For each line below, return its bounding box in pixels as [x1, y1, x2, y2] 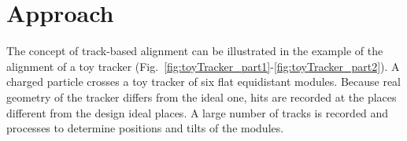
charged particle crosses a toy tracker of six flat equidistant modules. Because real [6, 73, 401, 90]
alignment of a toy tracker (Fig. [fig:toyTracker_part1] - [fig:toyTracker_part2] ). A [6, 58, 400, 74]
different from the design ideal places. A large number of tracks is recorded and [6, 104, 389, 121]
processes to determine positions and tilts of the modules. [6, 120, 284, 136]
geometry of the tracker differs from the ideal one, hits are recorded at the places [6, 88, 397, 105]
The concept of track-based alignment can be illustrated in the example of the [6, 43, 383, 59]
